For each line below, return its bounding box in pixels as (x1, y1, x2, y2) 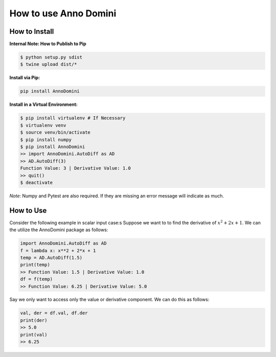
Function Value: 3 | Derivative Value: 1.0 (20, 165, 131, 171)
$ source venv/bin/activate (20, 129, 90, 136)
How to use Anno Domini (9, 8, 117, 19)
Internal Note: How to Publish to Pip (9, 41, 86, 47)
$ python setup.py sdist (20, 54, 83, 60)
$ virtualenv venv (20, 122, 66, 128)
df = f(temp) (20, 276, 53, 282)
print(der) (20, 317, 48, 323)
